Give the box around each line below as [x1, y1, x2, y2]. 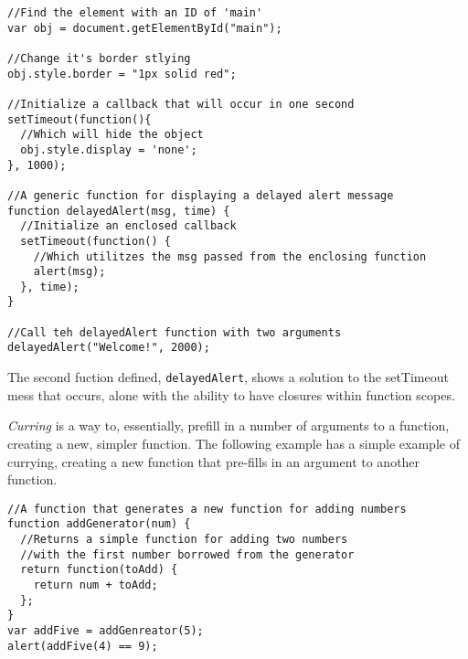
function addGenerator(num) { [7, 517, 191, 531]
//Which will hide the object [20, 128, 204, 142]
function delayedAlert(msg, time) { [7, 204, 230, 218]
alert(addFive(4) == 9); [7, 639, 158, 653]
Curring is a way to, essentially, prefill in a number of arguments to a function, [7, 416, 450, 435]
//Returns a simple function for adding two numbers [20, 533, 348, 547]
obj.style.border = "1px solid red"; [7, 67, 237, 80]
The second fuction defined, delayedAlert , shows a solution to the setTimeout [7, 367, 449, 387]
